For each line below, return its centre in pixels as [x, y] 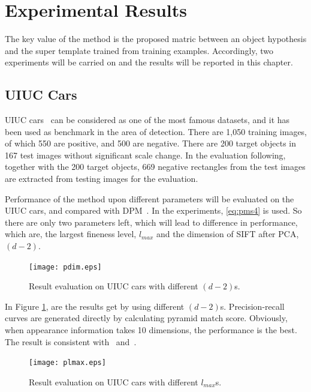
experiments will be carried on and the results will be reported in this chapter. [149, 62]
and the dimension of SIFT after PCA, [227, 234]
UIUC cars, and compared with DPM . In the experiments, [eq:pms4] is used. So [153, 210]
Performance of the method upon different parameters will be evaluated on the [150, 198]
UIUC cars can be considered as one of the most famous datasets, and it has [147, 120]
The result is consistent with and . [71, 341]
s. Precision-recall [252, 306]
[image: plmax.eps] [67, 363]
